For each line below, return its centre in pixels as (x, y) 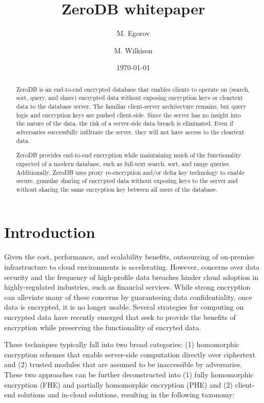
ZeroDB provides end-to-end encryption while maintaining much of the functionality (129, 155)
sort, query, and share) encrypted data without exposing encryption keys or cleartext (129, 98)
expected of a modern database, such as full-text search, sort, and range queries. (123, 163)
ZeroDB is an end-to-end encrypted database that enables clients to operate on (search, (133, 89)
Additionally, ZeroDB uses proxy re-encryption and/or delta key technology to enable (130, 172)
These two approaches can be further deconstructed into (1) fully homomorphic (129, 374)
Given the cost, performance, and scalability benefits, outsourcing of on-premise (129, 257)
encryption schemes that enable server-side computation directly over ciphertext (130, 354)
